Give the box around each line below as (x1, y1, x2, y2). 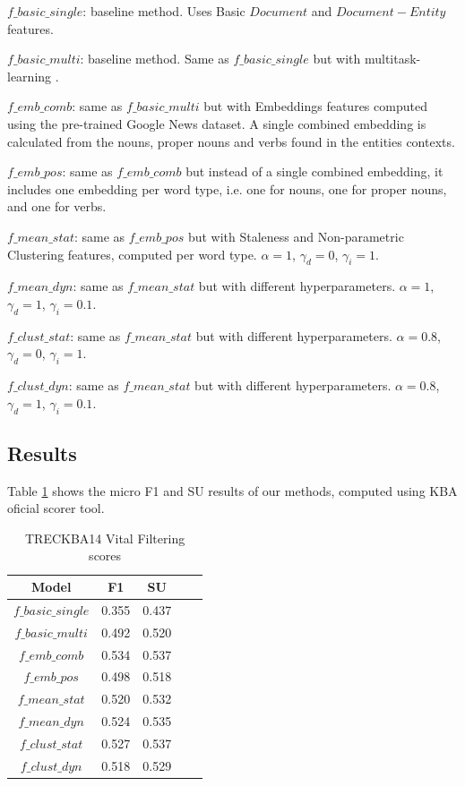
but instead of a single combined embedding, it (185, 162, 443, 181)
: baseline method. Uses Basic (82, 2, 245, 20)
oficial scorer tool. (7, 499, 105, 517)
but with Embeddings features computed (203, 97, 427, 115)
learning (7, 66, 52, 85)
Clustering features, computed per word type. (7, 244, 257, 263)
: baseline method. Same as (80, 49, 229, 68)
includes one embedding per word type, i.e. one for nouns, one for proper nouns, (7, 179, 447, 198)
